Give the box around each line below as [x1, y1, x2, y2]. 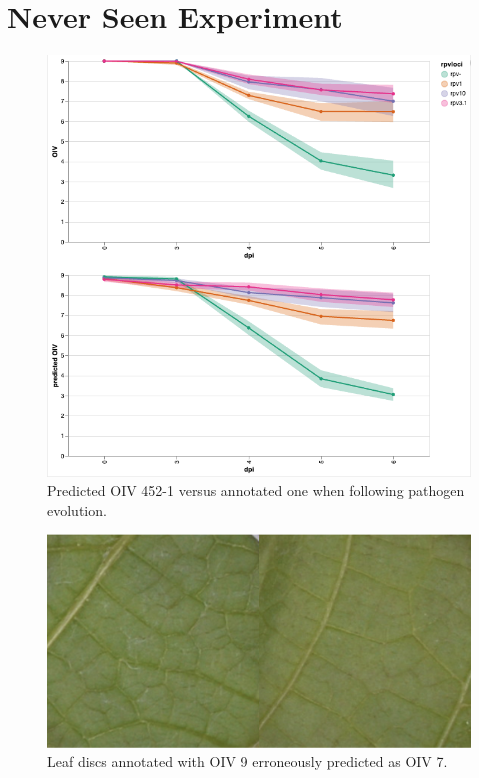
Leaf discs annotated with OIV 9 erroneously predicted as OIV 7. [47, 751, 448, 772]
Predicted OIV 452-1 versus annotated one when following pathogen [47, 480, 465, 501]
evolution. [47, 499, 107, 520]
